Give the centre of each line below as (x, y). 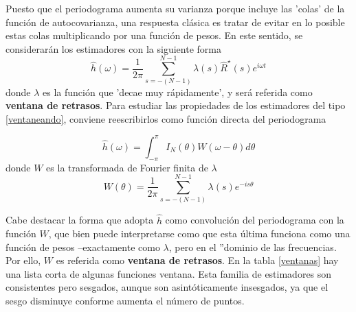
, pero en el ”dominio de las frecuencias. (253, 247)
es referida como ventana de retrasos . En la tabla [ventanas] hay (197, 260)
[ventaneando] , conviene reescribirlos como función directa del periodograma (166, 118)
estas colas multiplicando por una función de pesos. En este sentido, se (154, 35)
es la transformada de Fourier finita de (127, 167)
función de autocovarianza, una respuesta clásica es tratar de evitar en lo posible (175, 22)
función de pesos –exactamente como (83, 247)
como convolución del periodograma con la (255, 220)
